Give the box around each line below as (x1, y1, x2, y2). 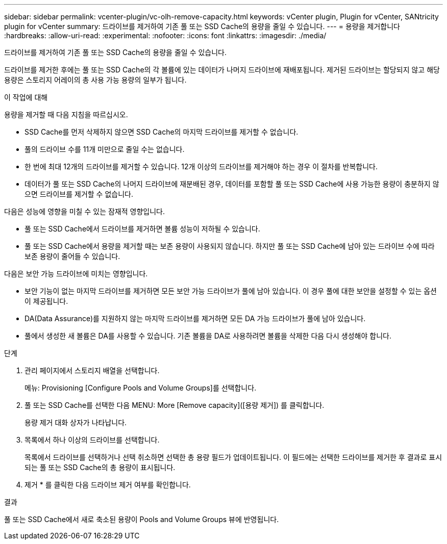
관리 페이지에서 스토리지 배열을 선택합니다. (24, 366, 160, 375)
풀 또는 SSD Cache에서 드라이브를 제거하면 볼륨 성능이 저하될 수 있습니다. (24, 224, 260, 233)
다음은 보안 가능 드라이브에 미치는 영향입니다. (4, 269, 148, 278)
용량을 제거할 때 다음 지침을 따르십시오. (4, 110, 128, 119)
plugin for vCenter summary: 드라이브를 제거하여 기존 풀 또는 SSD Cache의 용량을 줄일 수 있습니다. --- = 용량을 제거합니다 (4, 22, 400, 31)
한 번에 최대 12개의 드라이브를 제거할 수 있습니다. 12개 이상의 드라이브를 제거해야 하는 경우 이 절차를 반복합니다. (24, 162, 378, 171)
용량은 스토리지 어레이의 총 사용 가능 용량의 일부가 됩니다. (4, 75, 187, 84)
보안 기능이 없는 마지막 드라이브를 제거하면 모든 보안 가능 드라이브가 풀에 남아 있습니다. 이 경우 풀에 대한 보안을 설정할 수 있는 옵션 (24, 287, 437, 295)
